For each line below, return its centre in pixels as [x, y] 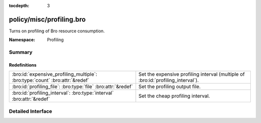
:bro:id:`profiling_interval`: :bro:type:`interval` [63, 93]
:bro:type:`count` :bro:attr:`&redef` [51, 81]
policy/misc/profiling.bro [47, 19]
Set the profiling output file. [169, 87]
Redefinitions [23, 65]
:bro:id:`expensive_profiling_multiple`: [55, 74]
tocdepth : [19, 6]
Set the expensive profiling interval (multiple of [192, 74]
